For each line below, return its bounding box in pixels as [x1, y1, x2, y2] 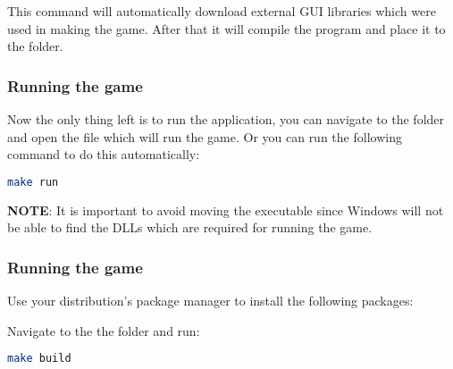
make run [7, 175, 59, 189]
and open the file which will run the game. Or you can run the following [7, 127, 402, 146]
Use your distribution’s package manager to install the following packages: [7, 291, 414, 310]
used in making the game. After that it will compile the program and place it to [7, 19, 446, 38]
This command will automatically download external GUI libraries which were [7, 2, 436, 20]
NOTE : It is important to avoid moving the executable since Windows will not [7, 200, 444, 219]
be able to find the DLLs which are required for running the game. [7, 218, 373, 237]
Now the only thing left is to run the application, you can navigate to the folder [7, 110, 445, 128]
